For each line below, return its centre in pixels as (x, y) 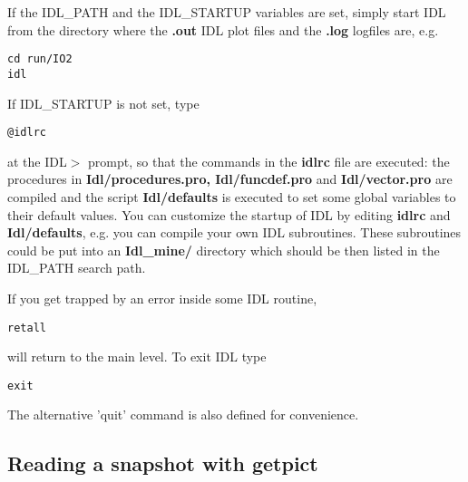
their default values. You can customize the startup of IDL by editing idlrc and (229, 214)
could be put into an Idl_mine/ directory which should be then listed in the (224, 250)
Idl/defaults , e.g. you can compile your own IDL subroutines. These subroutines (234, 232)
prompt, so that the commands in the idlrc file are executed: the (269, 161)
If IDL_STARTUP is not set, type (103, 103)
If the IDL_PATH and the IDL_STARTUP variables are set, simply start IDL (227, 12)
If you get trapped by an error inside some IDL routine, (162, 298)
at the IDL (37, 161)
